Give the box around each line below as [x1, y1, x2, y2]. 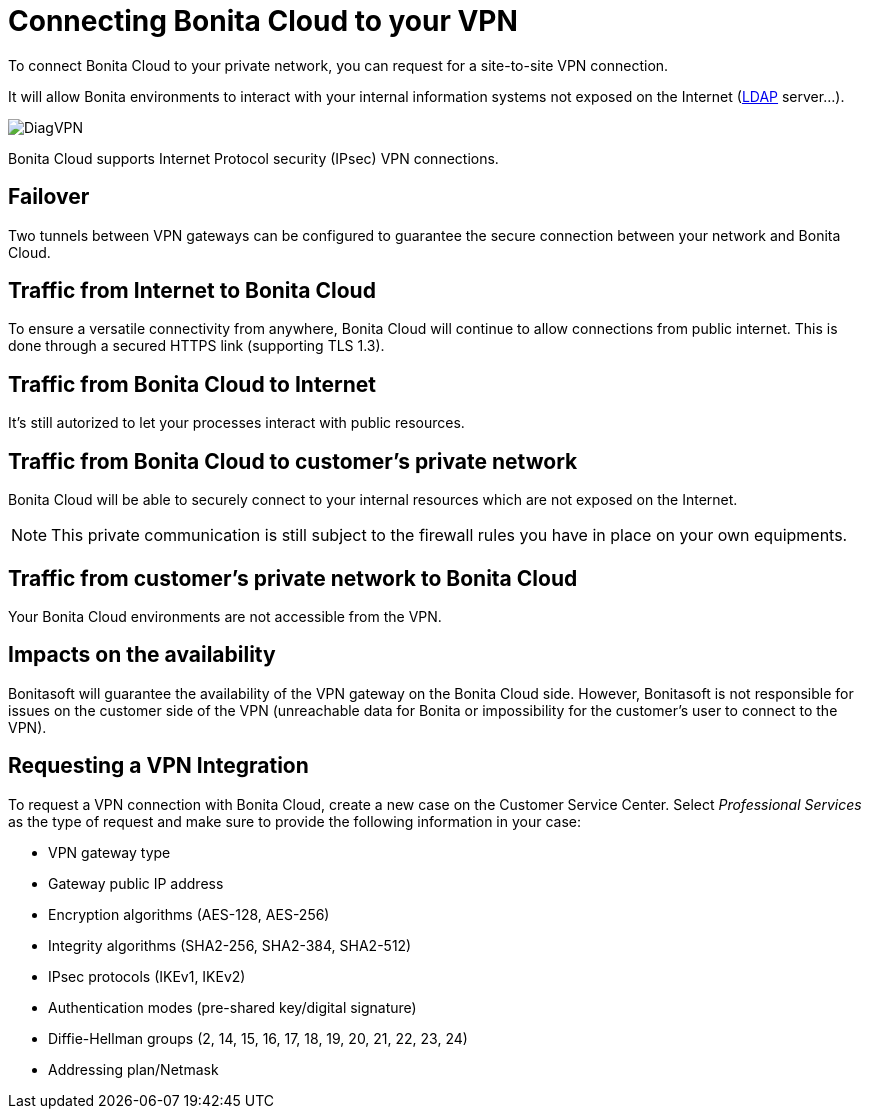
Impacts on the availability [8, 642, 276, 668]
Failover [8, 184, 90, 210]
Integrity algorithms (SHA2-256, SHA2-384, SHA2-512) [48, 936, 412, 954]
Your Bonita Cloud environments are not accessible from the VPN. [8, 607, 442, 625]
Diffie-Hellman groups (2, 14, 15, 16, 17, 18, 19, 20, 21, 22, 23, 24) [48, 1029, 468, 1047]
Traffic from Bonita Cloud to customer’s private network [8, 448, 578, 474]
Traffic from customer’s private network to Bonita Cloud [8, 565, 578, 591]
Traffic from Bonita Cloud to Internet [8, 371, 376, 397]
